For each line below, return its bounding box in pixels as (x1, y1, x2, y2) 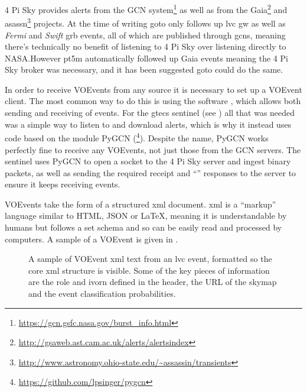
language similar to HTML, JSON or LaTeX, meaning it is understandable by (5, 209, 287, 222)
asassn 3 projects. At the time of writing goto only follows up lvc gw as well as (5, 15, 286, 29)
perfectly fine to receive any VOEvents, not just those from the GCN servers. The (5, 143, 301, 155)
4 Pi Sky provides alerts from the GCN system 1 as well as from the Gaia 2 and (5, 2, 288, 15)
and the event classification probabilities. (28, 287, 176, 300)
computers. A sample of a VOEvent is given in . (5, 232, 178, 245)
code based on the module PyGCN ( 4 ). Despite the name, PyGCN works (5, 130, 269, 144)
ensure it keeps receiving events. (5, 178, 120, 190)
